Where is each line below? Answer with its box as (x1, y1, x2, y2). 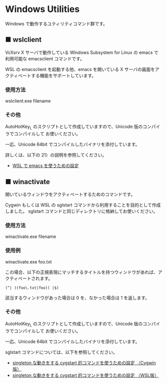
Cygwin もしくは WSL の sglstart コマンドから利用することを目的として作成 (5, 201, 161, 208)
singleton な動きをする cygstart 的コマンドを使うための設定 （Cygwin (12, 359, 156, 365)
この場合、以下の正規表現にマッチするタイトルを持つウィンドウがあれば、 (5, 269, 158, 275)
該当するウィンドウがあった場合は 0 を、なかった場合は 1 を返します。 (5, 294, 150, 300)
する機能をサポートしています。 (31, 72, 96, 78)
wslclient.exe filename (5, 98, 51, 104)
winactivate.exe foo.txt (5, 258, 52, 264)
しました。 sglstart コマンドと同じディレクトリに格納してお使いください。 (5, 208, 158, 214)
